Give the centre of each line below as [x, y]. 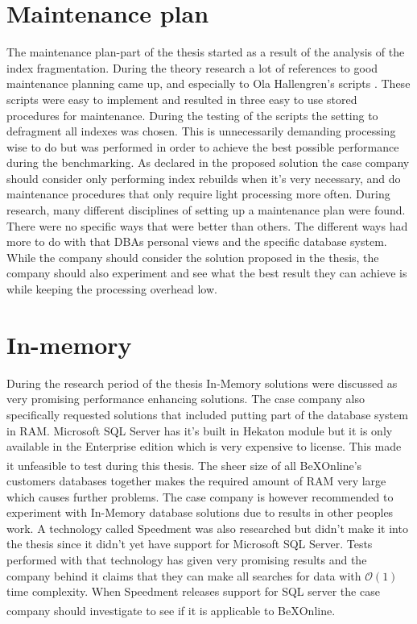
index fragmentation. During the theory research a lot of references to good [192, 67]
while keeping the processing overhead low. [112, 289]
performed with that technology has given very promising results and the [187, 559]
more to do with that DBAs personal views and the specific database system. [197, 241]
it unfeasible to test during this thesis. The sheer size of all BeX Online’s [184, 465]
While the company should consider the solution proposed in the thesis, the [193, 257]
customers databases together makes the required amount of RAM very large [196, 480]
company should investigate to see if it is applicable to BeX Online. [171, 610]
